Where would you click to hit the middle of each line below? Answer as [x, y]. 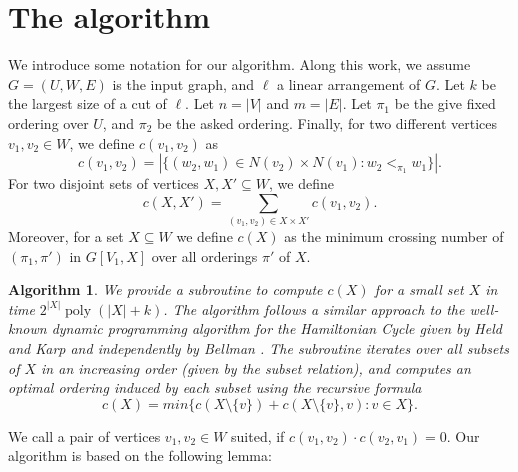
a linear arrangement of [349, 83]
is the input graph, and [183, 83]
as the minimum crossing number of [394, 236]
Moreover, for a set [66, 236]
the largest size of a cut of [87, 103]
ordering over [48, 122]
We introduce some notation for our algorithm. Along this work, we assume [239, 64]
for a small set [419, 289]
